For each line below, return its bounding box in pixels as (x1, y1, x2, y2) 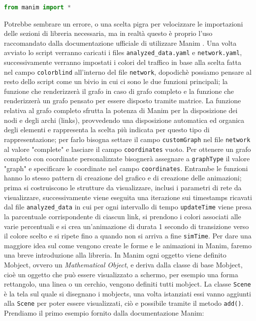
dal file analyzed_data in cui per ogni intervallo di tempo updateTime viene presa (4, 202, 252, 212)
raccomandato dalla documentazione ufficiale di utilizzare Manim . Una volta (4, 37, 237, 48)
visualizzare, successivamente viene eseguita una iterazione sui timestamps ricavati (4, 192, 252, 202)
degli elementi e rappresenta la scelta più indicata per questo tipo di (4, 124, 210, 135)
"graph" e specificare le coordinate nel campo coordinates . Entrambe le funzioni (4, 163, 248, 173)
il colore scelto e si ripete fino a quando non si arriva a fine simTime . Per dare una (4, 231, 252, 241)
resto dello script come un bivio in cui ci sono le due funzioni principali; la (4, 76, 228, 87)
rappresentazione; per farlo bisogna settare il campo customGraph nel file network (4, 134, 251, 144)
